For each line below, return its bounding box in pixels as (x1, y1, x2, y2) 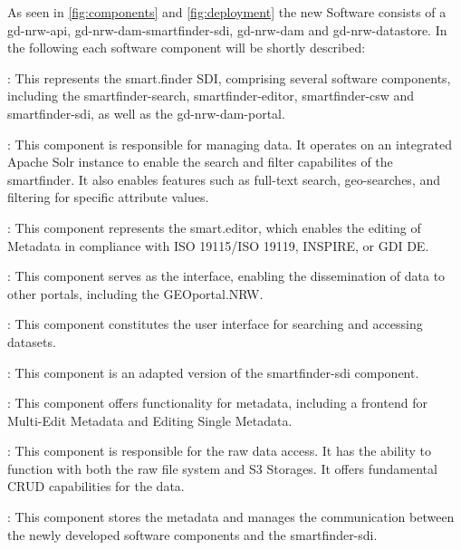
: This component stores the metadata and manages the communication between (7, 507, 455, 526)
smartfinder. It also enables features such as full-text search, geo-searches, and (7, 169, 441, 188)
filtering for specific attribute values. (7, 188, 209, 207)
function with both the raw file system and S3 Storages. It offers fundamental (7, 458, 437, 478)
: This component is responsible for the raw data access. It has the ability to (7, 441, 432, 460)
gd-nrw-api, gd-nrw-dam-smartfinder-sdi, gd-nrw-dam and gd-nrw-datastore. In (7, 20, 447, 39)
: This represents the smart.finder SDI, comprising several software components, (7, 68, 451, 87)
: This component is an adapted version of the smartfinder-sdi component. (7, 362, 419, 381)
